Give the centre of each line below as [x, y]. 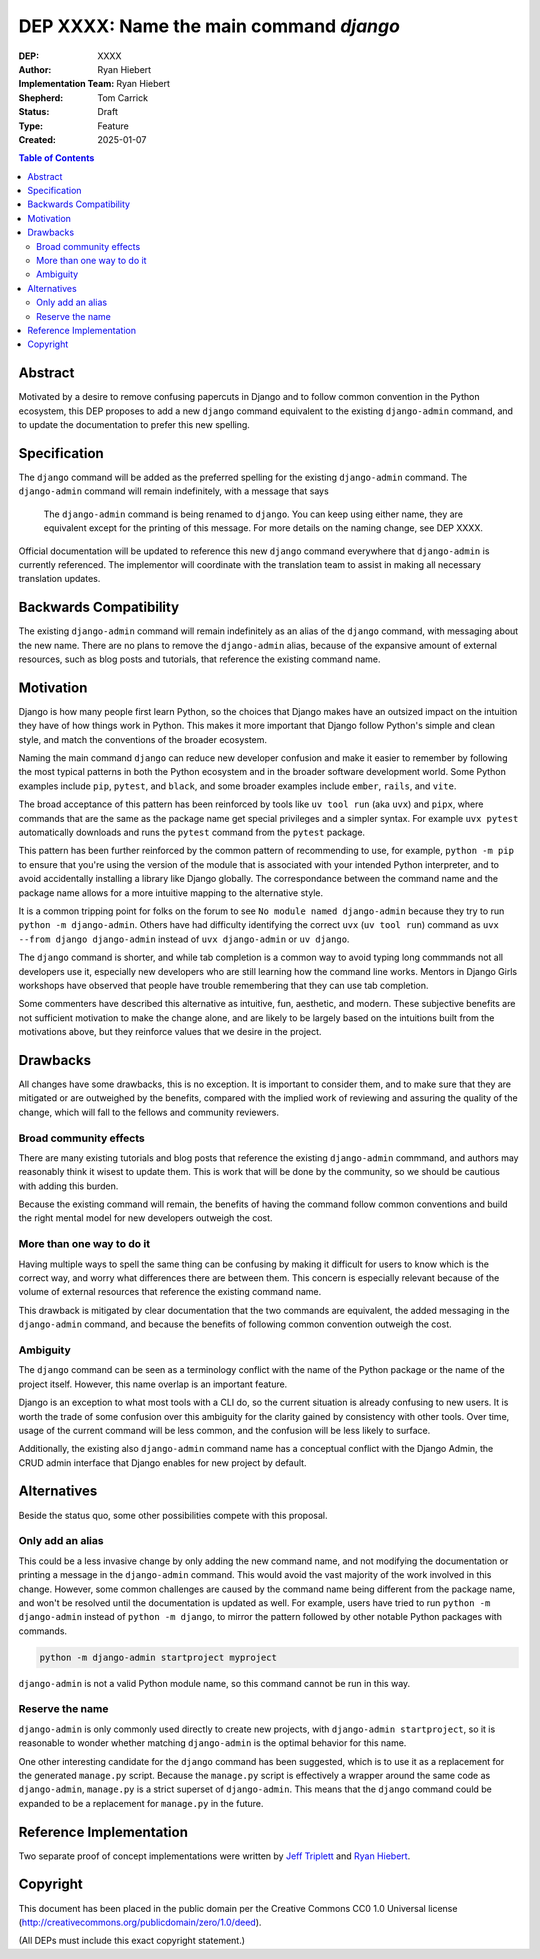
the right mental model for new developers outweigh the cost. [146, 1218]
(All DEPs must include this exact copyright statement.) [131, 1941]
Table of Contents [56, 158]
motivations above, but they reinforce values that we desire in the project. [170, 1032]
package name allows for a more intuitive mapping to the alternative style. [171, 892]
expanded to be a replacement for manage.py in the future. [141, 1803]
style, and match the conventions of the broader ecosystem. [143, 739]
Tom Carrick [123, 97]
